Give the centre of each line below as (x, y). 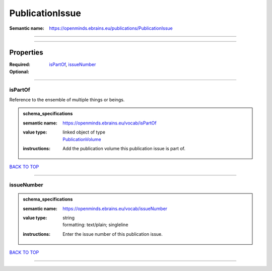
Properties (26, 53)
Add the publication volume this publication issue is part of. (124, 148)
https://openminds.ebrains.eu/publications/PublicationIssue (111, 28)
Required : (20, 64)
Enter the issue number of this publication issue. (113, 234)
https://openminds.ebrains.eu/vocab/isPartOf (110, 123)
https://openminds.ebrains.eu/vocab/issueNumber (115, 209)
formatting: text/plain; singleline (95, 225)
